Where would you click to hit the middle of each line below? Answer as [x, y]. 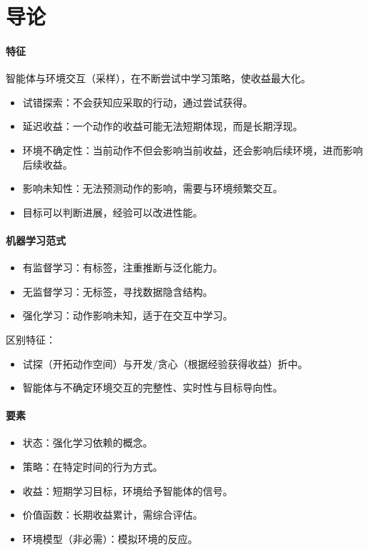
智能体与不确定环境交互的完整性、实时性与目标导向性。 [153, 387]
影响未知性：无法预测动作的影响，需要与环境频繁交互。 [153, 188]
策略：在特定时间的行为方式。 [93, 467]
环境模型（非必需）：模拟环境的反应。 [110, 538]
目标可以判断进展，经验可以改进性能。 [113, 212]
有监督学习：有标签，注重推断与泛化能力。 [123, 267]
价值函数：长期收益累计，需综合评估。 [113, 515]
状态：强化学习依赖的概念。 [88, 442]
